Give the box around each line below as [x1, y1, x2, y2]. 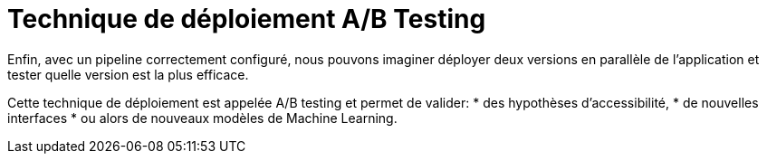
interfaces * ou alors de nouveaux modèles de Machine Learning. [7, 109, 398, 126]
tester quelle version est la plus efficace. [7, 66, 249, 82]
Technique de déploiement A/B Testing [7, 4, 486, 34]
